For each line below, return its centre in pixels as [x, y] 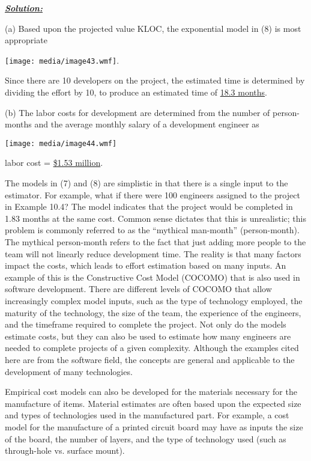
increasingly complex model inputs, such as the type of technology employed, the [154, 301]
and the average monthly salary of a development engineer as [147, 124]
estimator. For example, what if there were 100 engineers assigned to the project [152, 194]
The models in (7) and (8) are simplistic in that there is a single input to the [146, 183]
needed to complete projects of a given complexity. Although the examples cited [152, 348]
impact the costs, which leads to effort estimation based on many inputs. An [146, 265]
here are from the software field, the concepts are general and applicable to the [150, 359]
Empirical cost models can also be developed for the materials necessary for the [151, 392]
